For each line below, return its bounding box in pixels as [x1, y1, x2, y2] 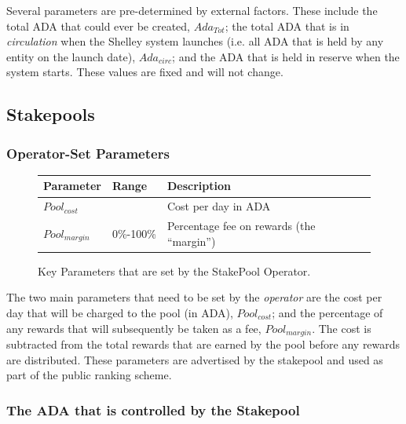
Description [166, 177, 231, 194]
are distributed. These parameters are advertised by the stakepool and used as [6, 351, 383, 367]
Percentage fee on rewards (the [166, 217, 316, 234]
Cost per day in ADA [166, 198, 271, 214]
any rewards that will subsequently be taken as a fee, [6, 320, 262, 336]
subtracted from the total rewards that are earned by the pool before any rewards [6, 336, 401, 353]
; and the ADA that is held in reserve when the [172, 48, 400, 64]
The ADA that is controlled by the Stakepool [6, 400, 300, 419]
